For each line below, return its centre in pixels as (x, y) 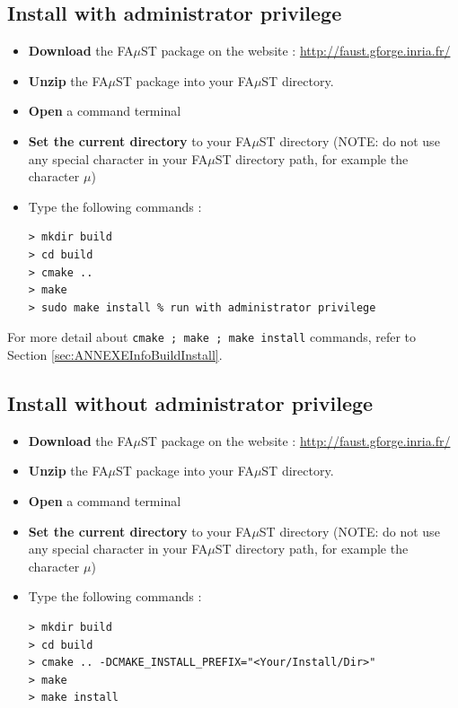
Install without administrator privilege (190, 402)
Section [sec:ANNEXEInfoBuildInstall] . (115, 354)
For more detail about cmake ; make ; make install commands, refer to (212, 337)
